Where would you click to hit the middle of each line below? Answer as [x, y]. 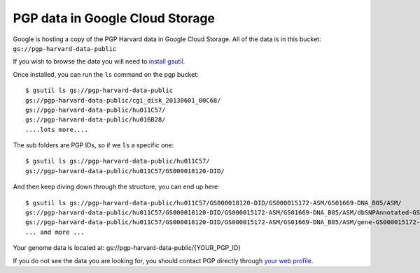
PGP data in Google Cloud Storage [114, 18]
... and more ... [55, 232]
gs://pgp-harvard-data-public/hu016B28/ [96, 120]
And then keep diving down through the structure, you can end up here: [116, 187]
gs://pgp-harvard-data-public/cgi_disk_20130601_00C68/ [123, 100]
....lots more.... [57, 130]
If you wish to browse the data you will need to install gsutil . [99, 61]
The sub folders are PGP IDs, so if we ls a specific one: [93, 145]
